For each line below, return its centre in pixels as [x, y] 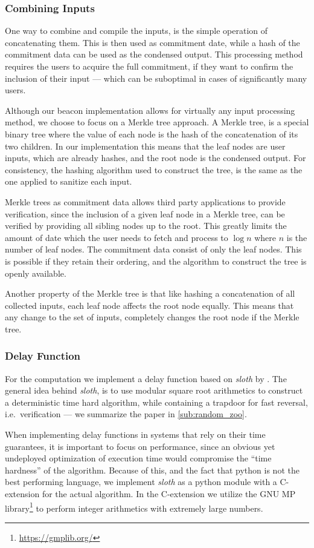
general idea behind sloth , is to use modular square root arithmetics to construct [154, 390]
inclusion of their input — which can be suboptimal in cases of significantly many [156, 78]
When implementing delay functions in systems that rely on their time [135, 434]
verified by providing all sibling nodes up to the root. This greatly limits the [146, 226]
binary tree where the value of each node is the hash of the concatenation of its [152, 134]
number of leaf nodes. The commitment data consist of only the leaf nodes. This [153, 249]
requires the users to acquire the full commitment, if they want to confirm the [149, 66]
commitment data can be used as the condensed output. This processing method [154, 54]
